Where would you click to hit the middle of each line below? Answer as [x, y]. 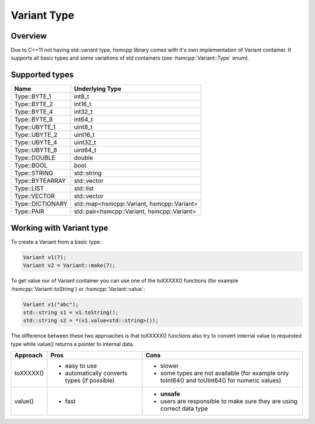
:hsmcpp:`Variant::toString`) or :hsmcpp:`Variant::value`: [78, 289]
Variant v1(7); [45, 257]
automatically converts [96, 373]
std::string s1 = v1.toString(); [71, 312]
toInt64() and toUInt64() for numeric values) [221, 381]
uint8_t [83, 127]
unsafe [170, 394]
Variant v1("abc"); [51, 304]
